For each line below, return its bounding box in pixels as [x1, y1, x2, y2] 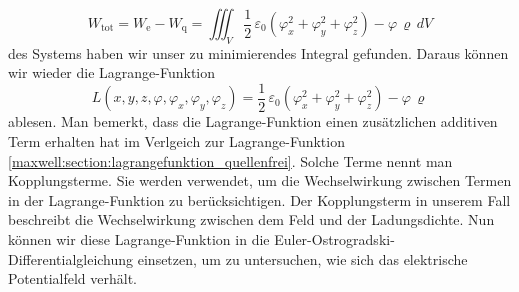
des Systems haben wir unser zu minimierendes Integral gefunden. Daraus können [8, 42, 509, 63]
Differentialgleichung [8, 248, 134, 269]
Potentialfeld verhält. [8, 268, 137, 289]
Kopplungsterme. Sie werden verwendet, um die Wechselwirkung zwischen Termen [8, 170, 512, 191]
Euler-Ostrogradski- [274, 229, 395, 250]
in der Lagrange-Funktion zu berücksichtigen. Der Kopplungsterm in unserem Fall [8, 189, 511, 210]
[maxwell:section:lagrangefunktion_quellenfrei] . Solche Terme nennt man [8, 150, 453, 171]
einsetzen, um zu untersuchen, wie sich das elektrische [137, 248, 468, 269]
